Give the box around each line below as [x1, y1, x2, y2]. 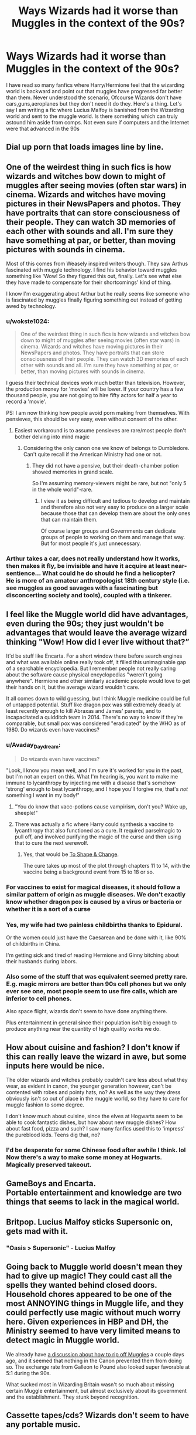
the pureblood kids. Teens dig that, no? [6, 1131, 101, 1139]
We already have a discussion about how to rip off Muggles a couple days [6, 1351, 184, 1358]
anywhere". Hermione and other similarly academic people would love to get [6, 678, 190, 685]
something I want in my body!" [6, 791, 80, 798]
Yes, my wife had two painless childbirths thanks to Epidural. [6, 920, 183, 929]
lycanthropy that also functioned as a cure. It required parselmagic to [14, 827, 181, 834]
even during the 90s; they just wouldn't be [6, 618, 164, 628]
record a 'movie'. [6, 398, 47, 405]
